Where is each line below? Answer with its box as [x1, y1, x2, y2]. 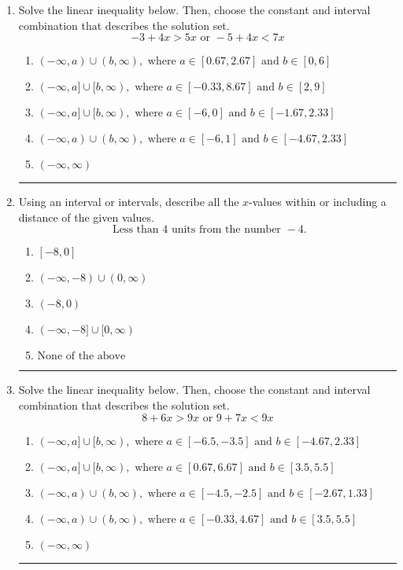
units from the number [171, 224, 281, 236]
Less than [112, 224, 159, 236]
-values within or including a [249, 193, 386, 210]
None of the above [37, 351, 126, 362]
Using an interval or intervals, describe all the [18, 193, 239, 210]
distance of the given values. [18, 208, 154, 225]
